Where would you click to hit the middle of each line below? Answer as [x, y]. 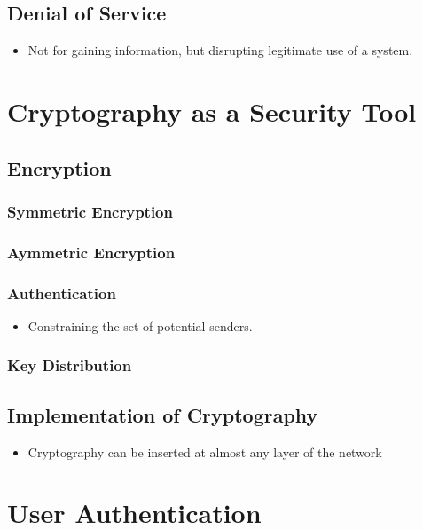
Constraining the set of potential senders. [140, 325]
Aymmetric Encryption [91, 252]
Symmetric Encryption [90, 211]
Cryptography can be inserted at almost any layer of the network [205, 451]
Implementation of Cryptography [163, 414]
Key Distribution [70, 365]
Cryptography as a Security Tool [212, 111]
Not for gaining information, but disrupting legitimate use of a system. [220, 50]
